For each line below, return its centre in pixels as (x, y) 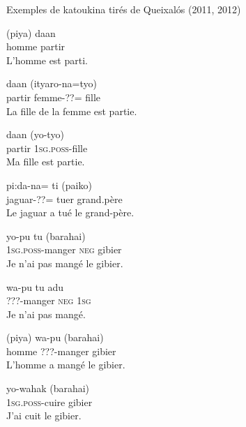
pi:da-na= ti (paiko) (49, 185)
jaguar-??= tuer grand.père (64, 198)
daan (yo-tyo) (35, 134)
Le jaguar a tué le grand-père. (70, 212)
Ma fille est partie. (46, 162)
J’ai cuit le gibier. (44, 415)
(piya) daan (31, 32)
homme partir (36, 46)
